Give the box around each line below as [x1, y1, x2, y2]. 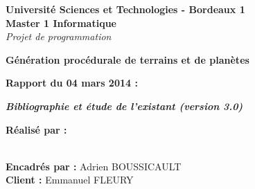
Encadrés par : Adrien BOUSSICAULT [6, 159, 182, 173]
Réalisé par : [6, 122, 67, 136]
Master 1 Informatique [6, 15, 116, 30]
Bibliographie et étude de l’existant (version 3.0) [6, 98, 243, 113]
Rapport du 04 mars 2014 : [6, 75, 138, 90]
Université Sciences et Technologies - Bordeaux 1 [6, 2, 245, 16]
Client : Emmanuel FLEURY [6, 172, 134, 187]
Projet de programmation [6, 29, 112, 44]
